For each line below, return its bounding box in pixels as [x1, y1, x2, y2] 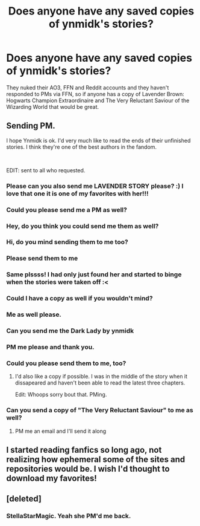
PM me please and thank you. [6, 343, 95, 351]
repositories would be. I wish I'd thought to [6, 464, 170, 474]
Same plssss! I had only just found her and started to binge [6, 270, 182, 279]
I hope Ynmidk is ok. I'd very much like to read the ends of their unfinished [6, 137, 191, 144]
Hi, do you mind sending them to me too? [6, 238, 128, 246]
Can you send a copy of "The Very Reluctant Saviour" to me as [6, 406, 194, 415]
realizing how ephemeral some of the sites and [6, 454, 186, 464]
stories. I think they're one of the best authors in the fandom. [6, 143, 157, 151]
